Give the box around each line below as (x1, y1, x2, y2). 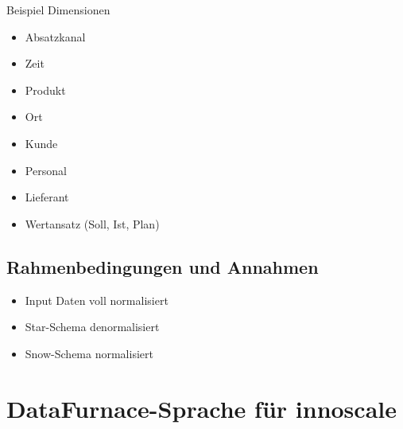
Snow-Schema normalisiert (25, 345, 153, 361)
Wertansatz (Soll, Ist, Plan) (25, 215, 160, 232)
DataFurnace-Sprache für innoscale (6, 392, 397, 424)
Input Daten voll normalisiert (25, 291, 169, 308)
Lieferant (25, 189, 69, 205)
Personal (25, 162, 67, 178)
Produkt (25, 81, 66, 98)
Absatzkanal (25, 28, 86, 45)
